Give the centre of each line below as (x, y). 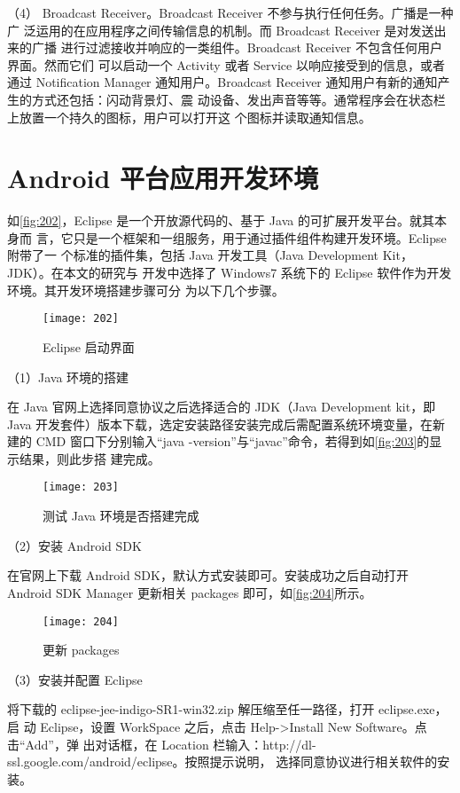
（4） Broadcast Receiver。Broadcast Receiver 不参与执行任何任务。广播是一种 (230, 12)
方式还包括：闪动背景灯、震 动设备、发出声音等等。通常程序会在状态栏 (238, 99)
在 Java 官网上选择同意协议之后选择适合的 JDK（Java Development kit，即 (222, 407)
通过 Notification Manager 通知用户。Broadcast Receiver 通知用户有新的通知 (222, 82)
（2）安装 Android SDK (74, 545)
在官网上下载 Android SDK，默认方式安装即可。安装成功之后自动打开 (208, 575)
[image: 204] (81, 621)
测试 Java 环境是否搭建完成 (121, 516)
